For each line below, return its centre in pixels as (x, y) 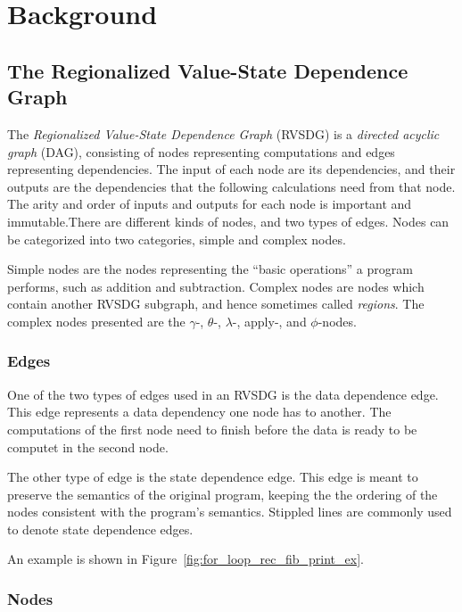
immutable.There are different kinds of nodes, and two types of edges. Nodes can (228, 221)
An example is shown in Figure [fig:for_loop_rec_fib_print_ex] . (186, 559)
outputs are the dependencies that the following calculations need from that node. (231, 186)
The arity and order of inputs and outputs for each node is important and (210, 204)
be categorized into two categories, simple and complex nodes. (177, 239)
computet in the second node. (88, 447)
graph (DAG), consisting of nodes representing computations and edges (201, 151)
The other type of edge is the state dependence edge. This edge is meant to (213, 477)
